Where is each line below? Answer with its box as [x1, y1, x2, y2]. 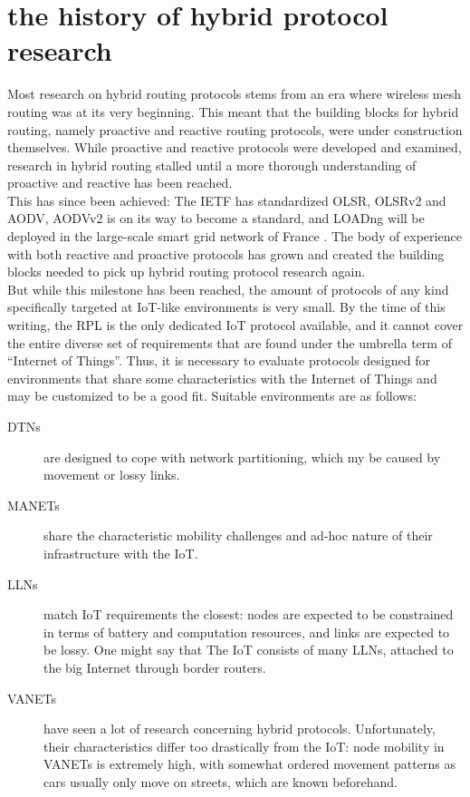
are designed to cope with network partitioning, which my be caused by [43, 447, 441, 466]
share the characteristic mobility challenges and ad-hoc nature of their [43, 526, 433, 545]
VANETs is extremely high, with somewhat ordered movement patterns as [43, 754, 456, 773]
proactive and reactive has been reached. [7, 173, 233, 192]
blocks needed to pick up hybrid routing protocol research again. [7, 262, 366, 281]
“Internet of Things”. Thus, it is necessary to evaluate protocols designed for [7, 351, 430, 370]
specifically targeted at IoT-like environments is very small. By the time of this [7, 297, 446, 316]
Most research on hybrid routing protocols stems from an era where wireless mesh [7, 84, 462, 103]
